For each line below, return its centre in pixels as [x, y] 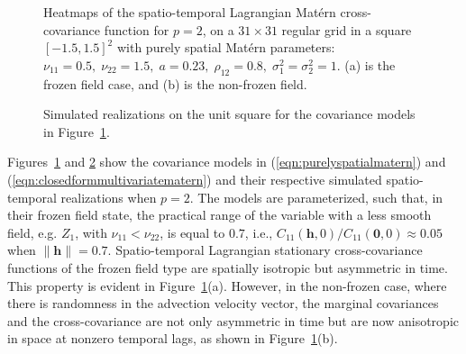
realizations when [109, 197]
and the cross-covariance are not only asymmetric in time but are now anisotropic [233, 320]
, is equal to [192, 232]
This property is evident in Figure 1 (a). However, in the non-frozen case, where [227, 285]
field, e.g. [32, 232]
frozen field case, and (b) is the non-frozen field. [175, 83]
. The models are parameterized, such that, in [316, 197]
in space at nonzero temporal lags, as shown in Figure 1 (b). [173, 338]
